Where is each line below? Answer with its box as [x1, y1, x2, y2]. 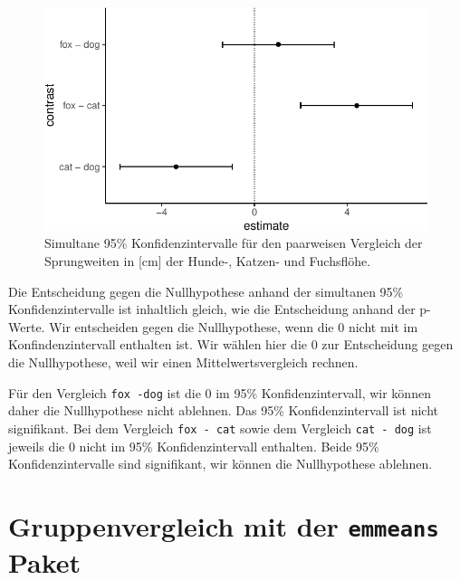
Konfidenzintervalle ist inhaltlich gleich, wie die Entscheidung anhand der [8, 300, 416, 319]
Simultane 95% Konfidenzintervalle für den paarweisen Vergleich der [44, 233, 423, 252]
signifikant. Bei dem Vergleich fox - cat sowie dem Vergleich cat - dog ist [8, 418, 432, 437]
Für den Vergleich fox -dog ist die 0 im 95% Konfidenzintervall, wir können [8, 383, 431, 402]
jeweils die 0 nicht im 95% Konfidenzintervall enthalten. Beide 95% [8, 436, 379, 455]
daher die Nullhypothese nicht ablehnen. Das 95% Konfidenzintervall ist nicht [8, 401, 438, 420]
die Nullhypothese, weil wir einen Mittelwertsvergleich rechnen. [8, 353, 359, 371]
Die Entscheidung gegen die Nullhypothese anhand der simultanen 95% [8, 281, 404, 300]
